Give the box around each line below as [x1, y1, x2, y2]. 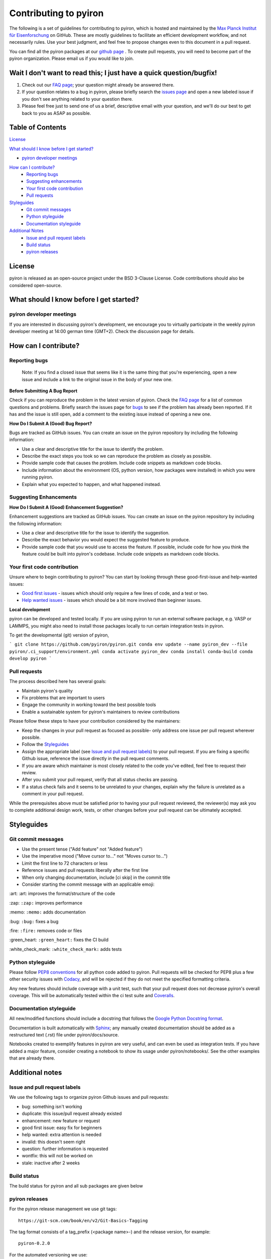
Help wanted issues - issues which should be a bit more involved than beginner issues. [22, 597, 202, 603]
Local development [9, 606, 50, 612]
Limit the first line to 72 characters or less [22, 860, 108, 866]
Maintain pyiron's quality [22, 687, 73, 693]
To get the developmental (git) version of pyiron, [9, 632, 109, 638]
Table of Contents [9, 123, 67, 132]
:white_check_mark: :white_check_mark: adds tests [9, 946, 122, 952]
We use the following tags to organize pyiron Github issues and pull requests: [9, 1094, 169, 1100]
